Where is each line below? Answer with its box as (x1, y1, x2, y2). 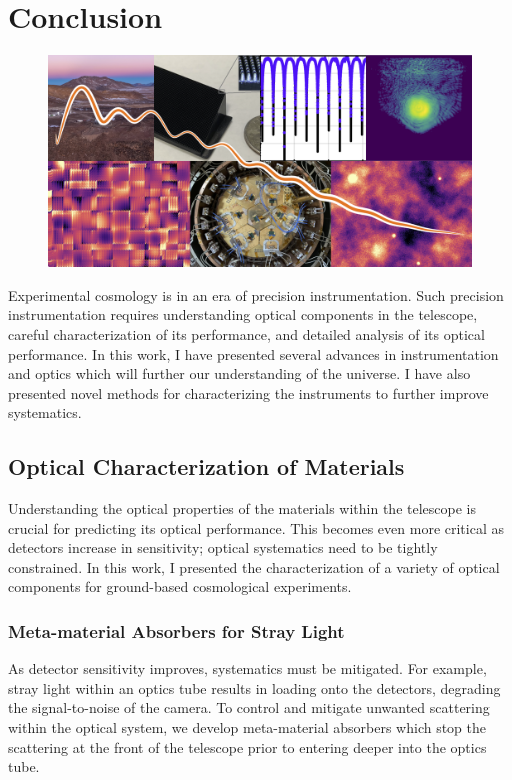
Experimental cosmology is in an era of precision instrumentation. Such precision (8, 284, 504, 305)
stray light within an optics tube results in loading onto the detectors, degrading (8, 677, 501, 698)
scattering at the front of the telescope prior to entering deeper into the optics (8, 736, 487, 757)
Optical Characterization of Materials (8, 451, 405, 482)
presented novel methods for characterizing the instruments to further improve (8, 382, 489, 403)
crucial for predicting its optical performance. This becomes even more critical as (8, 517, 504, 538)
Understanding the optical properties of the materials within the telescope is (8, 498, 476, 519)
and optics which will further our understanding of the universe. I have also (8, 363, 471, 384)
